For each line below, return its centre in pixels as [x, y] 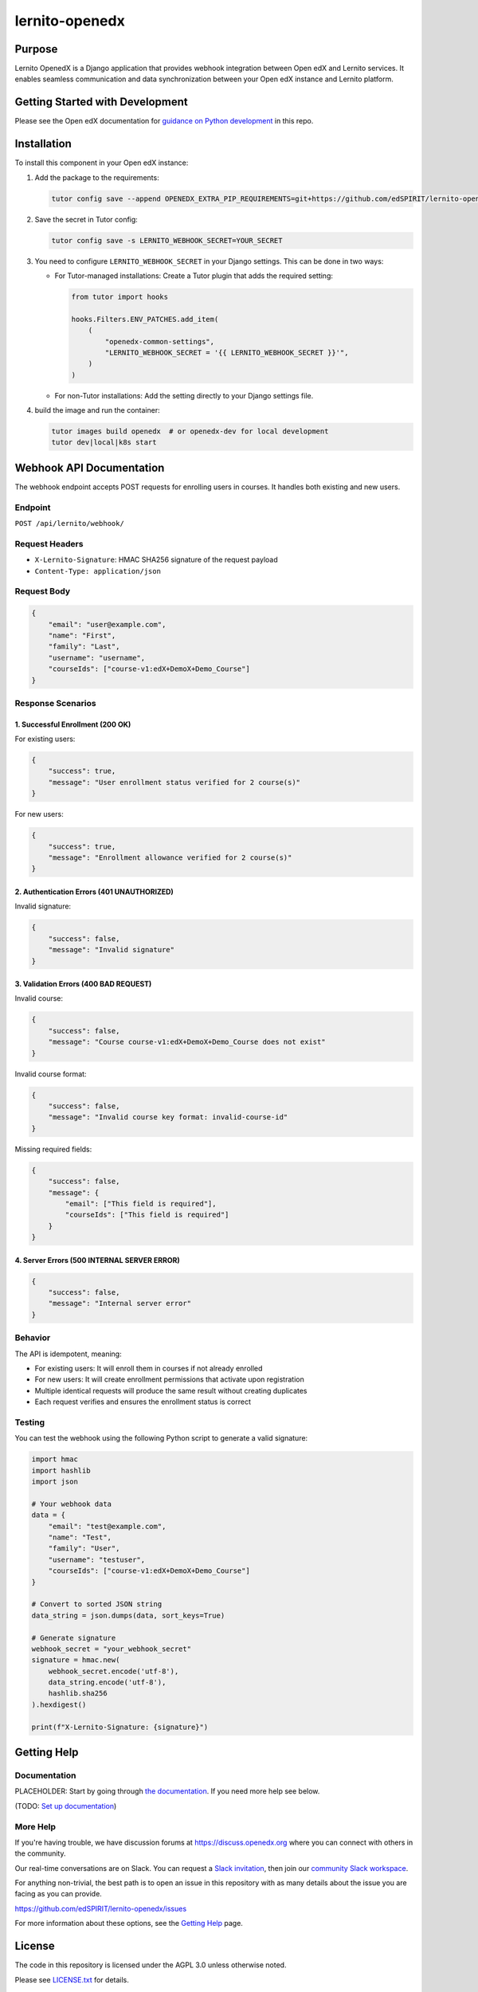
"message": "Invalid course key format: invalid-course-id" [168, 1117]
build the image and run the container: [97, 410]
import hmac [55, 1459]
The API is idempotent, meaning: [69, 1354]
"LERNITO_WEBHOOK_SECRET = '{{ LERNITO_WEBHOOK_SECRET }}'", [227, 352]
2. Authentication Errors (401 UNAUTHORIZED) [94, 892]
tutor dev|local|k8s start [104, 443]
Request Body [43, 591]
